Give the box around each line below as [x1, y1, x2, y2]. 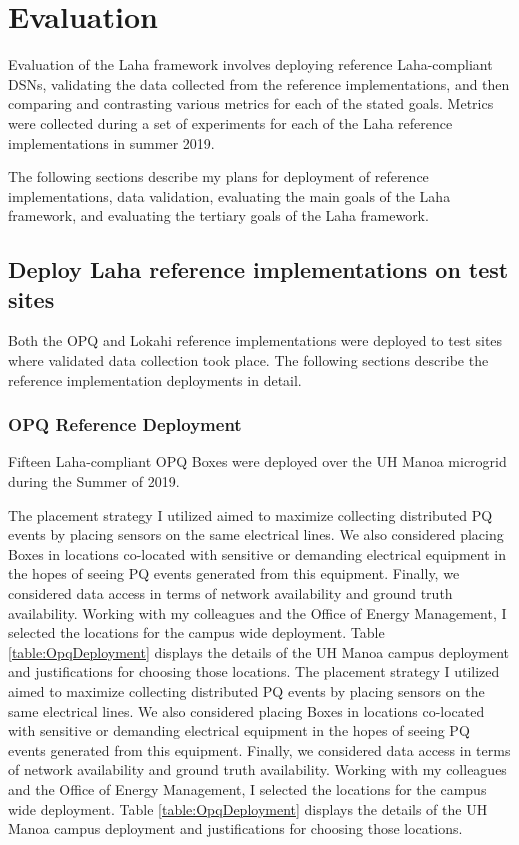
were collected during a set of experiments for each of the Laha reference [8, 112, 453, 133]
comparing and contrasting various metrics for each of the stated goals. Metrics [8, 93, 494, 114]
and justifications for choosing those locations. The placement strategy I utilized [8, 661, 500, 682]
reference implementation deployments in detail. [8, 369, 302, 390]
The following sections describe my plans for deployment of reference [8, 166, 429, 187]
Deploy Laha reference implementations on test [8, 254, 509, 285]
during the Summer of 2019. [8, 471, 180, 492]
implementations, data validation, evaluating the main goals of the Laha [8, 185, 451, 206]
